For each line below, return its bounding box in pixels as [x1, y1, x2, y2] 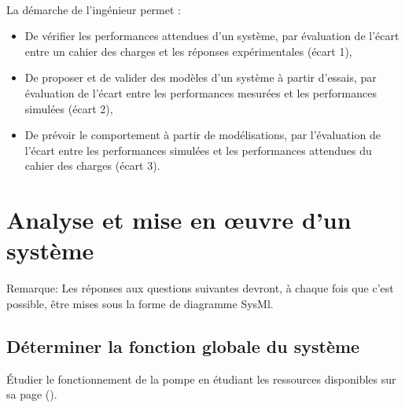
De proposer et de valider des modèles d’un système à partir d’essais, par [24, 69, 377, 86]
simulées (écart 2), [24, 100, 113, 116]
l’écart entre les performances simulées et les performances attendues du [24, 142, 372, 158]
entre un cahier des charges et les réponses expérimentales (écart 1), [24, 42, 352, 59]
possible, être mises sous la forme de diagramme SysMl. [6, 295, 274, 311]
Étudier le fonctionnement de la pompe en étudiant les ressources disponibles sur [6, 370, 396, 387]
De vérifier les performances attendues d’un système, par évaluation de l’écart [24, 28, 399, 44]
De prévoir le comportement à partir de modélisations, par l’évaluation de [24, 127, 381, 143]
